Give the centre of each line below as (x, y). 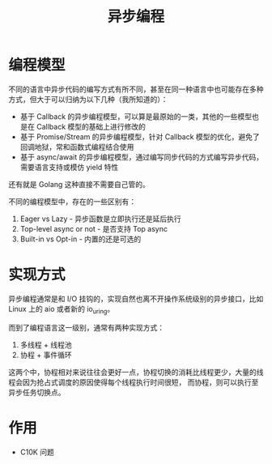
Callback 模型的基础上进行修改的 (91, 126)
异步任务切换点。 (37, 392)
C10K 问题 (37, 452)
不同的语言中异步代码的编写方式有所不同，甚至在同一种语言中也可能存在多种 (136, 89)
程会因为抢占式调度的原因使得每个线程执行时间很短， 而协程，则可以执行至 (134, 382)
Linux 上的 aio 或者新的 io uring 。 (62, 310)
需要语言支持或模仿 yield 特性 (69, 167)
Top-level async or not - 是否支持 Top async (94, 228)
